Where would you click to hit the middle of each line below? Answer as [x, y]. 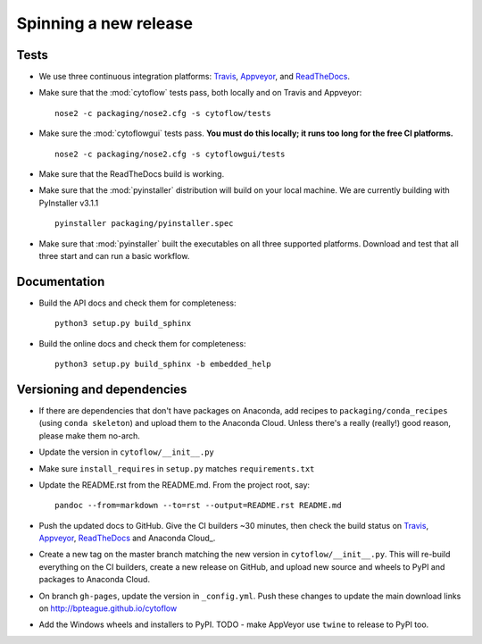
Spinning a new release [105, 23]
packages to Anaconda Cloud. [95, 580]
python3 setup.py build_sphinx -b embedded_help [163, 364]
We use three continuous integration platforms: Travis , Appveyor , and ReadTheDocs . [194, 77]
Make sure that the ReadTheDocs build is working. [132, 174]
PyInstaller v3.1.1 [69, 203]
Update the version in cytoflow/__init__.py [126, 452]
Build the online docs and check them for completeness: [142, 343]
